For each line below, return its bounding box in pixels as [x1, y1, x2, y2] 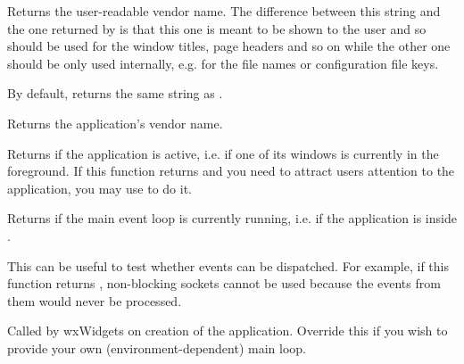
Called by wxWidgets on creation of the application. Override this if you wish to [7, 321, 448, 340]
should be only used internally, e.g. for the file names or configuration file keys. [7, 54, 439, 72]
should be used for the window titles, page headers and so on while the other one [7, 37, 451, 55]
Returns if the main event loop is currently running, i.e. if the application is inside [7, 209, 457, 227]
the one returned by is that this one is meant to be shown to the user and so [7, 19, 427, 37]
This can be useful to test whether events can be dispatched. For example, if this [7, 256, 449, 275]
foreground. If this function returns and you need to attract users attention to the [7, 161, 455, 180]
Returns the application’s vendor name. [7, 113, 223, 132]
